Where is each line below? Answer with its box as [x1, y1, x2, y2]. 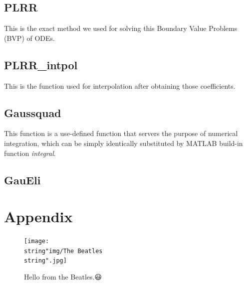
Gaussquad [4, 105, 61, 120]
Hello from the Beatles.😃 [24, 272, 102, 282]
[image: [24, 238, 49, 245]
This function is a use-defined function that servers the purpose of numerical [4, 128, 238, 139]
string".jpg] [24, 257, 67, 265]
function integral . [4, 147, 56, 158]
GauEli [4, 172, 41, 187]
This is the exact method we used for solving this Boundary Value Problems [4, 23, 238, 33]
